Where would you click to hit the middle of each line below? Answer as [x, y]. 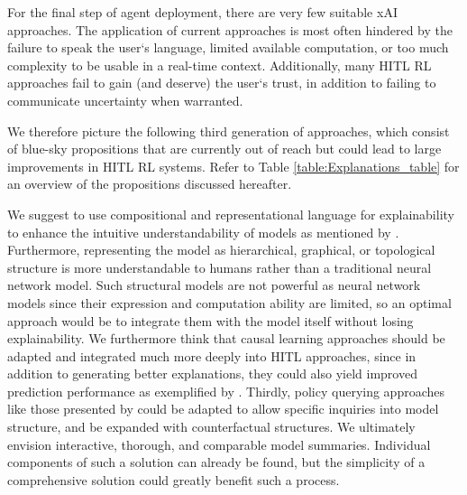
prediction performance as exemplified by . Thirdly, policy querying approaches [226, 391]
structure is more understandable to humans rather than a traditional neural [220, 267]
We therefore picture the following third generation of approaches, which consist [229, 131]
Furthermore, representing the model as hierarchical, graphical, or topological [221, 250]
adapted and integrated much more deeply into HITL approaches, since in [212, 355]
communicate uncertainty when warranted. [125, 100]
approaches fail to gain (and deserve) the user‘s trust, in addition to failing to [222, 83]
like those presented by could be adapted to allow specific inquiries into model [223, 409]
